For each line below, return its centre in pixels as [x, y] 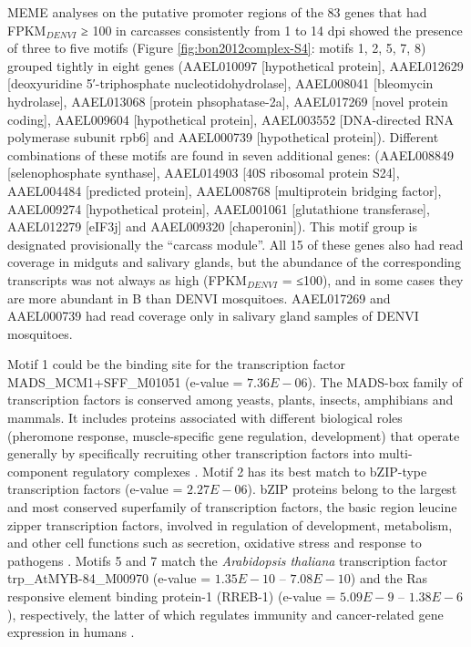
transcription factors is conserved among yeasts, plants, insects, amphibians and [230, 400]
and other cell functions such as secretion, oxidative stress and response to [215, 543]
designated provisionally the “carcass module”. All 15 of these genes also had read [235, 244]
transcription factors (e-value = [95, 489]
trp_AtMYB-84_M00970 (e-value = [109, 578]
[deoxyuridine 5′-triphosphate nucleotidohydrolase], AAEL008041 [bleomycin [220, 83]
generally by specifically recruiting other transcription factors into [191, 453]
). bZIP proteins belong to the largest [352, 489]
